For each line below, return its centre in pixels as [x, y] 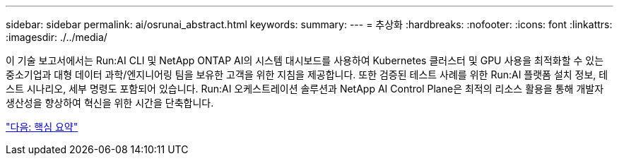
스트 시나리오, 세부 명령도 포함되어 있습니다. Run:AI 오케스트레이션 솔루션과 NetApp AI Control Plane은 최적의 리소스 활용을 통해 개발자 [305, 89]
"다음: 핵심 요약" [42, 127]
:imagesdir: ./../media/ [57, 37]
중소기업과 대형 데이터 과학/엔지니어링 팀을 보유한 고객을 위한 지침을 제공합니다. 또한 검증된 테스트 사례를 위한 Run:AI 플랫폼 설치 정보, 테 [307, 74]
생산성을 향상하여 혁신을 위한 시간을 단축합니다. [110, 103]
